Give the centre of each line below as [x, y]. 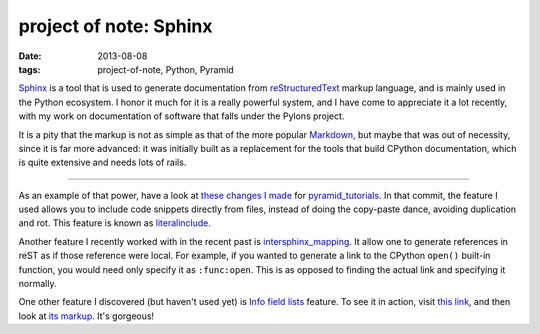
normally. [37, 284]
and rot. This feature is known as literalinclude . [115, 223]
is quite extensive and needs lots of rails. [102, 162]
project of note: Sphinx [116, 26]
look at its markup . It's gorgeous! [86, 316]
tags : [29, 69]
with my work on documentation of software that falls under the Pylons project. [181, 116]
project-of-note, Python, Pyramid [165, 69]
